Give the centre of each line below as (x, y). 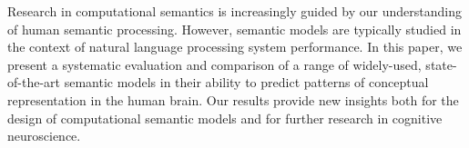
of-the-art (34, 82)
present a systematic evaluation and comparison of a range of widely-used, (214, 64)
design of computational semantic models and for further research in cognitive (225, 118)
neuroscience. (44, 136)
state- (441, 64)
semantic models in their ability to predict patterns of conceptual (246, 82)
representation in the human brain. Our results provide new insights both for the (233, 99)
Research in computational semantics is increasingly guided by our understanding (234, 11)
